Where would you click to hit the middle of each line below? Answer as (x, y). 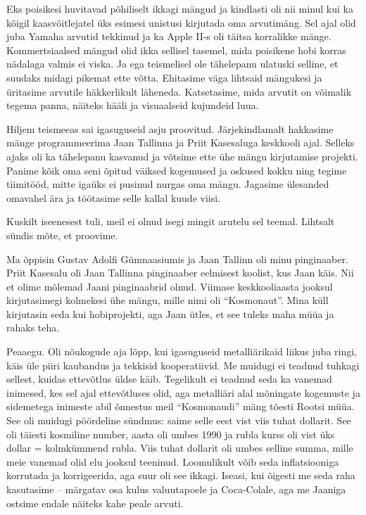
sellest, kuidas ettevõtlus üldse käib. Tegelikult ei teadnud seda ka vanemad (169, 379)
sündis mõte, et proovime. (62, 235)
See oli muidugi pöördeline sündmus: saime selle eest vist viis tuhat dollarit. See (179, 420)
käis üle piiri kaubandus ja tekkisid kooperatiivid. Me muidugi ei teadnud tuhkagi (183, 365)
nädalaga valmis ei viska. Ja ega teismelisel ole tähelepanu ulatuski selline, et (172, 64)
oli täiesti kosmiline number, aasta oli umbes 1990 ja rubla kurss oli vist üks (171, 434)
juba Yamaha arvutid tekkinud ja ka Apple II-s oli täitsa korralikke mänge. (169, 36)
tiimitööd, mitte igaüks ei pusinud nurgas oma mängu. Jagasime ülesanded (168, 184)
